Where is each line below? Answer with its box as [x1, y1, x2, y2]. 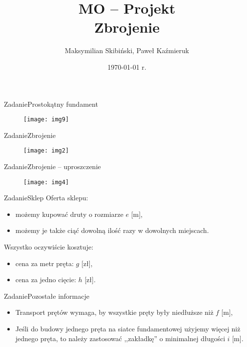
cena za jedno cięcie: [15, 274, 76, 285]
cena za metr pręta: [15, 258, 74, 268]
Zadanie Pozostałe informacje [4, 290, 89, 301]
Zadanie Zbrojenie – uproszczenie [4, 161, 101, 171]
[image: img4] [23, 178, 69, 186]
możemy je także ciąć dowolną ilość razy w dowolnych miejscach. [15, 225, 209, 235]
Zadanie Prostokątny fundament [4, 98, 98, 109]
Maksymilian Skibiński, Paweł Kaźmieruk [64, 45, 189, 56]
